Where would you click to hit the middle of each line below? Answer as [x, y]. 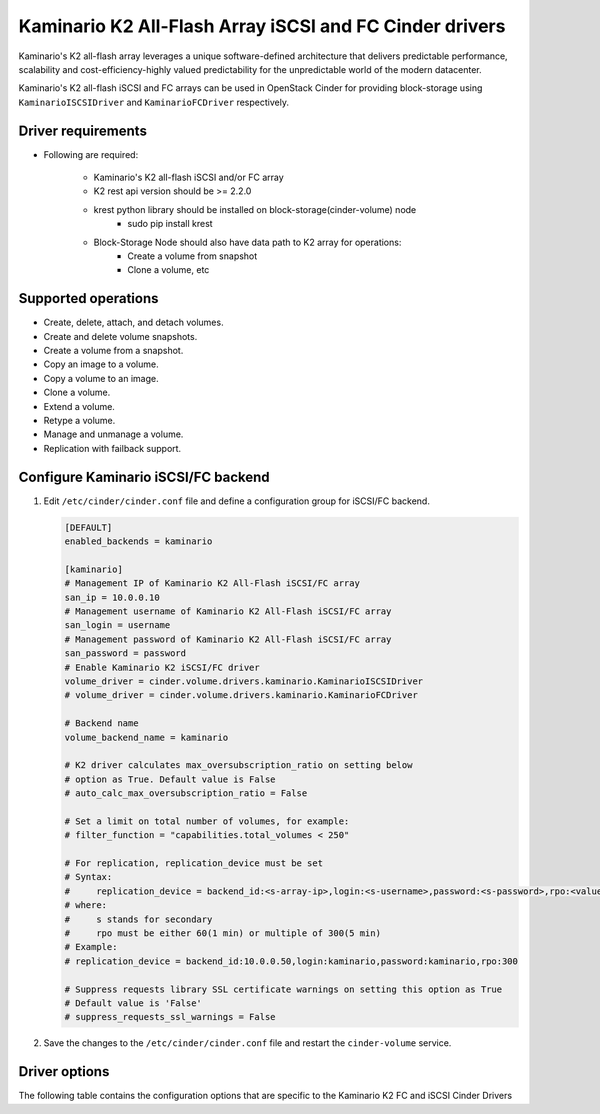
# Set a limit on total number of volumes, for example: [207, 821]
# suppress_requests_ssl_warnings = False [170, 1017]
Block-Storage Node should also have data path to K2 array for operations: [247, 242]
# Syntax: [88, 877]
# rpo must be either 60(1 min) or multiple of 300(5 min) [223, 933]
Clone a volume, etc [168, 270]
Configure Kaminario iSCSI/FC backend [144, 476]
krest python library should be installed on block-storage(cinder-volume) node [255, 209]
